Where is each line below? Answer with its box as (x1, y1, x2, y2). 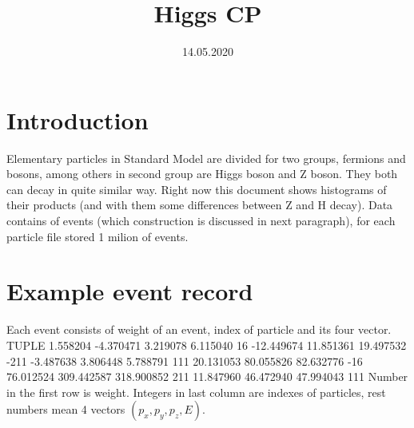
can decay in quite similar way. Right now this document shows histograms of (6, 180, 387, 197)
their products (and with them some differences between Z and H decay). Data (6, 196, 393, 213)
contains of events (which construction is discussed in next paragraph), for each (6, 212, 396, 229)
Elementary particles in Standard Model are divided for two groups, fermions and (6, 149, 406, 166)
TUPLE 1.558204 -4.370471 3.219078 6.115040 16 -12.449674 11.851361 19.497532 (6, 336, 407, 353)
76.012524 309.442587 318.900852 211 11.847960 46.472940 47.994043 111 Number (6, 368, 408, 385)
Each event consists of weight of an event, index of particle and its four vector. (6, 321, 392, 338)
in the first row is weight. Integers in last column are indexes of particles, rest (6, 383, 386, 400)
